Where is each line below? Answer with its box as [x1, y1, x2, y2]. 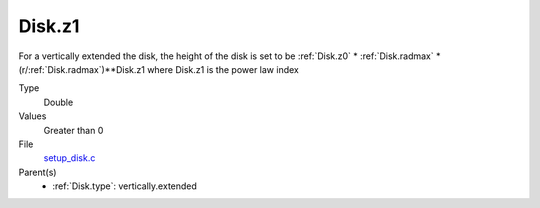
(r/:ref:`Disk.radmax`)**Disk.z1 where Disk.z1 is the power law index [18, 63, 299, 75]
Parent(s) [18, 166, 57, 178]
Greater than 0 [43, 124, 104, 136]
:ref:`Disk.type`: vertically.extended [52, 180, 197, 192]
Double [43, 96, 74, 108]
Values [18, 110, 47, 122]
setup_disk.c [43, 152, 96, 164]
